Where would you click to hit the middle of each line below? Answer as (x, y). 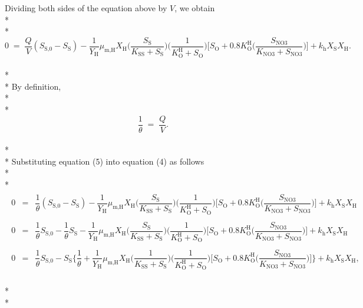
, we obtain (195, 8)
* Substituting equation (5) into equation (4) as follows (105, 161)
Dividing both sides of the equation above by (86, 8)
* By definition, (33, 86)
